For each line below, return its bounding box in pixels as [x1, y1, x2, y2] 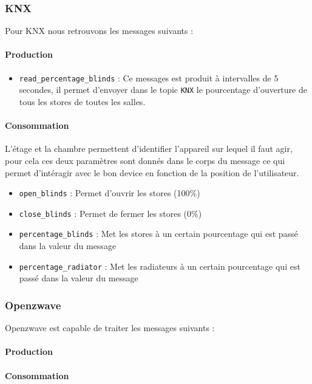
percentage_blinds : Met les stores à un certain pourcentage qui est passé [19, 227, 298, 240]
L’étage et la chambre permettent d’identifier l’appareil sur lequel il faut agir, [5, 142, 293, 155]
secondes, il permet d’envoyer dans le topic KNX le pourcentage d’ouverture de [19, 83, 307, 96]
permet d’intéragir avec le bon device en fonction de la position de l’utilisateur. [5, 166, 299, 179]
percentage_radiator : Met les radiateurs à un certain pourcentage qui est [19, 259, 300, 272]
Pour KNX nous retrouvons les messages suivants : [5, 24, 194, 37]
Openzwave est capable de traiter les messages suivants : [5, 321, 215, 334]
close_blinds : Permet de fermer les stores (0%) [19, 207, 202, 219]
